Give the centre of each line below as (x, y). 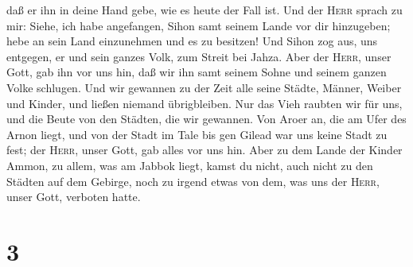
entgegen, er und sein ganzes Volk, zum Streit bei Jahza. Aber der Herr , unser (199, 56)
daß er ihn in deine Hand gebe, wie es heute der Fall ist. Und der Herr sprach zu (205, 10)
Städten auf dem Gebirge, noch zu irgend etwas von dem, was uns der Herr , (193, 181)
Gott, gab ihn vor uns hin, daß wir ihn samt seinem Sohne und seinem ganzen (197, 72)
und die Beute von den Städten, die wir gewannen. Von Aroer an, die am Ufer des (206, 119)
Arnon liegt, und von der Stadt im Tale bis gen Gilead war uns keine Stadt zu (197, 134)
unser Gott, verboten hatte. (74, 197)
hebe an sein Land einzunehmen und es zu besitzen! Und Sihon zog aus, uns (192, 41)
